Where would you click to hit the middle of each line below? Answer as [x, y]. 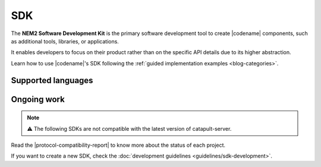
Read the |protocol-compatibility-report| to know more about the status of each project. [118, 145]
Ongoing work [38, 99]
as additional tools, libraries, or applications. [65, 41]
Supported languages [52, 80]
